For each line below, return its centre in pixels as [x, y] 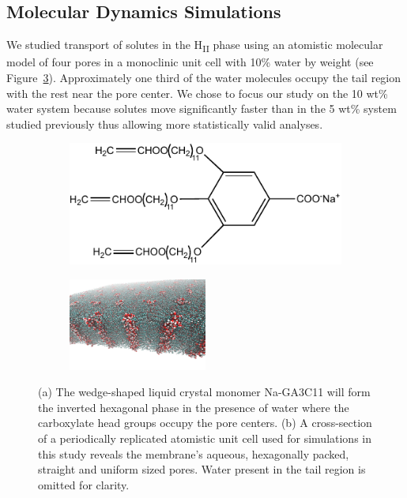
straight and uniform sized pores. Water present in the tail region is [202, 469]
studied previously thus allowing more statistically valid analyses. [165, 124]
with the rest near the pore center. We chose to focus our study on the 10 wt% [197, 93]
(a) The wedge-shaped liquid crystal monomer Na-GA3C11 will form [204, 392]
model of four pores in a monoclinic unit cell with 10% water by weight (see [190, 62]
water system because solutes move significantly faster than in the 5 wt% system [202, 109]
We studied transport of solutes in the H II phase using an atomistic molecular [195, 45]
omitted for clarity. [84, 484]
